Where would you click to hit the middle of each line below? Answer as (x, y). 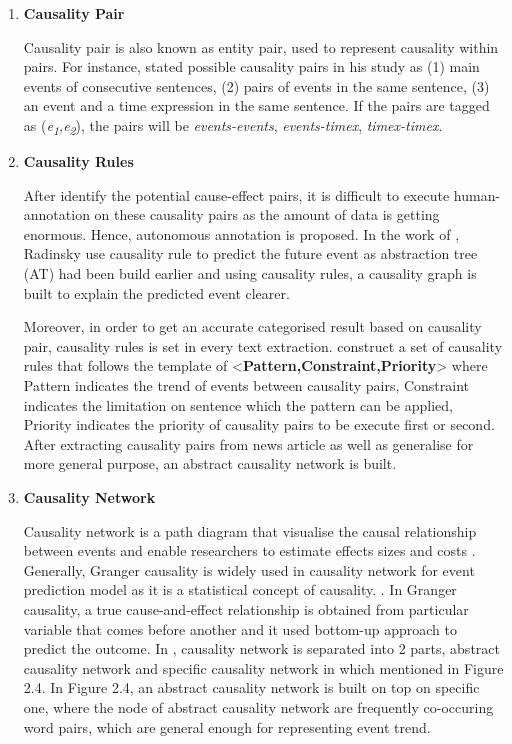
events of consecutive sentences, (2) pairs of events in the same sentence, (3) (256, 85)
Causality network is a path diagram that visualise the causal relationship (250, 530)
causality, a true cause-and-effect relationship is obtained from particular (246, 608)
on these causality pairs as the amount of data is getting (267, 214)
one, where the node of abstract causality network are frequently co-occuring (258, 706)
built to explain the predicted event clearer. (156, 292)
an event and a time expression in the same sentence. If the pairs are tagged (256, 105)
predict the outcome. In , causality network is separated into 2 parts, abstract (261, 648)
